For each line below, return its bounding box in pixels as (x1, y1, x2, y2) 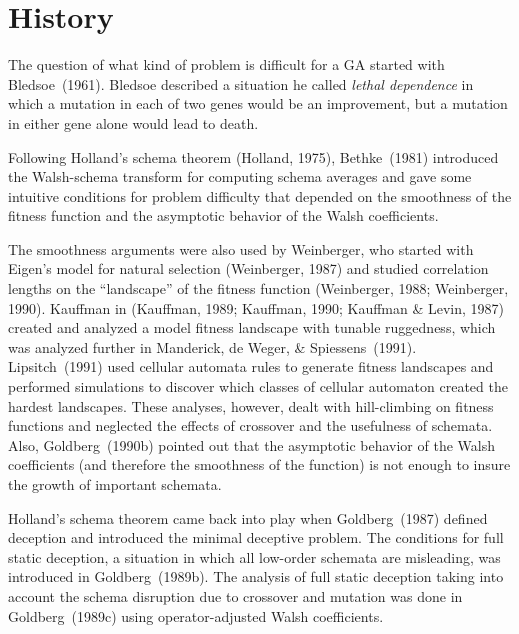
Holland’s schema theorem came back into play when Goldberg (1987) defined (8, 507, 488, 528)
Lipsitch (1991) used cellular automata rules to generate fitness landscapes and (8, 356, 494, 377)
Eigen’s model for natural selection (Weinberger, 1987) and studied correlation (8, 258, 489, 279)
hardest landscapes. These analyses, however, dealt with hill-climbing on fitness (8, 395, 494, 416)
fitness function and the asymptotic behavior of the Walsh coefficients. (8, 205, 439, 226)
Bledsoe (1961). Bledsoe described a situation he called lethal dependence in (8, 73, 474, 94)
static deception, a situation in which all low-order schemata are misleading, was (8, 546, 501, 567)
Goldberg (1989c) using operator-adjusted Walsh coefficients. (8, 605, 384, 626)
